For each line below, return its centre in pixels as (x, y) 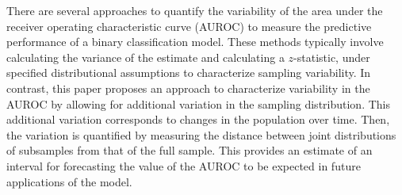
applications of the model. (69, 181)
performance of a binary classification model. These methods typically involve (195, 42)
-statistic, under (332, 57)
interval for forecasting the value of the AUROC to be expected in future (184, 165)
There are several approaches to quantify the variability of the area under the (195, 10)
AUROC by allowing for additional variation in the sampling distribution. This (199, 103)
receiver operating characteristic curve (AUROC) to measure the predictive (189, 26)
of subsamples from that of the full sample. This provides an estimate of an (190, 150)
